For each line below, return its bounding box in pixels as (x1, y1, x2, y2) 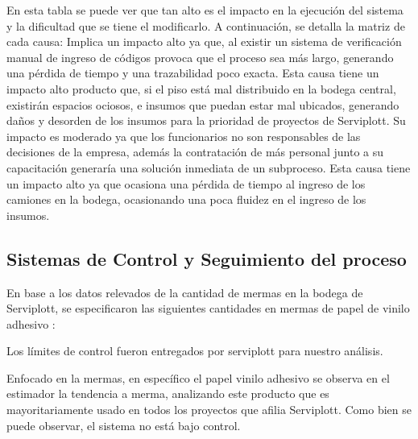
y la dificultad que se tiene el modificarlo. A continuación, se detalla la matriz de (6, 17, 405, 34)
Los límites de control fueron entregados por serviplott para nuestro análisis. (6, 342, 383, 359)
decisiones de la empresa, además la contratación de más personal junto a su (6, 143, 384, 160)
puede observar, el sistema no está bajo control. (6, 416, 241, 433)
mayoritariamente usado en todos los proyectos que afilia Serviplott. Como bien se (6, 401, 412, 418)
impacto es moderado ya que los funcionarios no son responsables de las (6, 127, 361, 144)
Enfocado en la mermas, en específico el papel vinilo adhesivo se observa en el (6, 369, 390, 386)
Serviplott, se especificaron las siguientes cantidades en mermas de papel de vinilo (6, 300, 410, 317)
